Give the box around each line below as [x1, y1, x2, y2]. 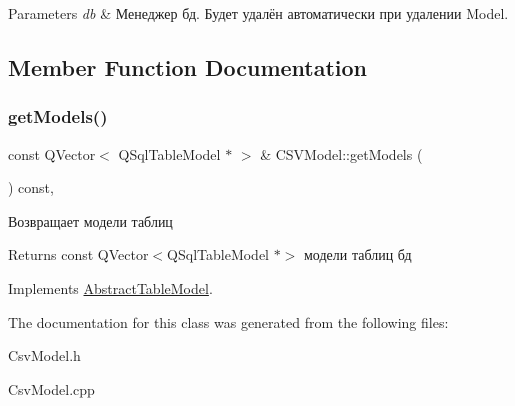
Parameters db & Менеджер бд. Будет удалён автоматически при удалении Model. [8, 3, 509, 23]
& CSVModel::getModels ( [260, 143, 423, 164]
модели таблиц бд [304, 244, 412, 265]
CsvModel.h [8, 345, 81, 366]
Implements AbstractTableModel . [8, 277, 213, 298]
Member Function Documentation [8, 51, 368, 82]
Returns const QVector [8, 244, 149, 265]
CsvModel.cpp [8, 378, 95, 399]
